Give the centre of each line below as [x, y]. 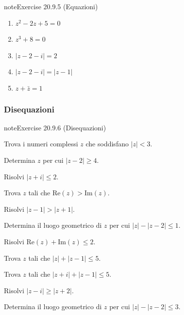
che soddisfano [107, 144]
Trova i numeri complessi [41, 144]
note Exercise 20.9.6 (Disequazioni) [55, 127]
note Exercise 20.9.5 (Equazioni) [51, 6]
